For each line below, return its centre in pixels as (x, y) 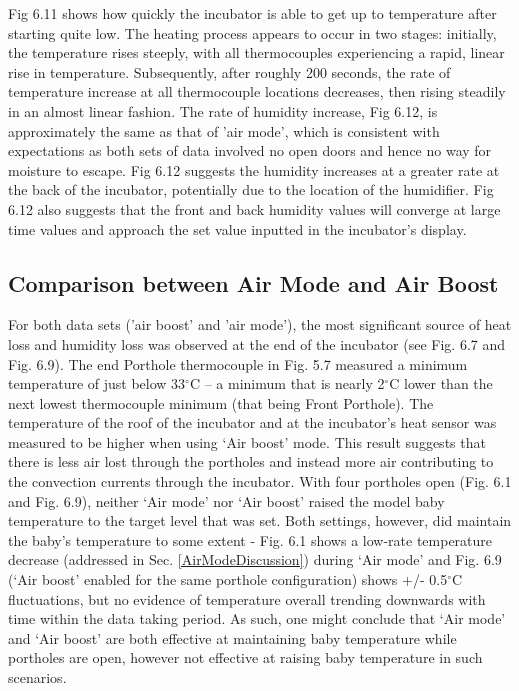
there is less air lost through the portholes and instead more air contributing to (251, 461)
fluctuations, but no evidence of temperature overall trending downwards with (247, 598)
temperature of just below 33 (97, 383)
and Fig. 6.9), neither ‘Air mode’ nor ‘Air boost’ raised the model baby (226, 500)
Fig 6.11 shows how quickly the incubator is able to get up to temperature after (252, 13)
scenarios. (37, 677)
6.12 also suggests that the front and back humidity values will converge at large (254, 208)
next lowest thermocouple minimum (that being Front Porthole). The (221, 402)
